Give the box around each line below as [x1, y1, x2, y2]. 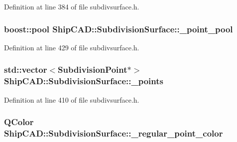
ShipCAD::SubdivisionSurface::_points [4, 75, 163, 87]
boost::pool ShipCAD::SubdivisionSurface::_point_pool [4, 22, 233, 35]
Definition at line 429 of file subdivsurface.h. [4, 42, 139, 52]
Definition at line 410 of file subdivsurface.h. [4, 94, 139, 105]
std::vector [4, 63, 47, 76]
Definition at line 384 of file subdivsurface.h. [4, 1, 139, 11]
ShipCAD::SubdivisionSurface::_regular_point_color [4, 127, 223, 139]
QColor [4, 116, 34, 128]
